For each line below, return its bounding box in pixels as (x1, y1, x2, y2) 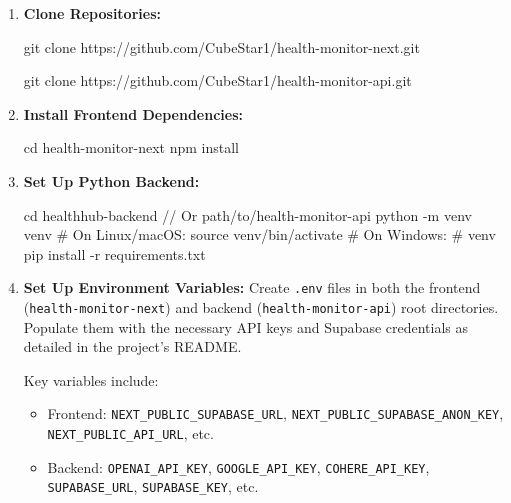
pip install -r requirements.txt (23, 243, 206, 264)
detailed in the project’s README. (23, 336, 242, 357)
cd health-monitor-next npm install (23, 137, 239, 158)
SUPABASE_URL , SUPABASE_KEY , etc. (47, 476, 259, 497)
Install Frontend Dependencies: (23, 103, 243, 124)
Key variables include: (23, 369, 159, 390)
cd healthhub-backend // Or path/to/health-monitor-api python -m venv (23, 204, 472, 225)
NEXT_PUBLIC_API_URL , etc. (47, 423, 214, 444)
